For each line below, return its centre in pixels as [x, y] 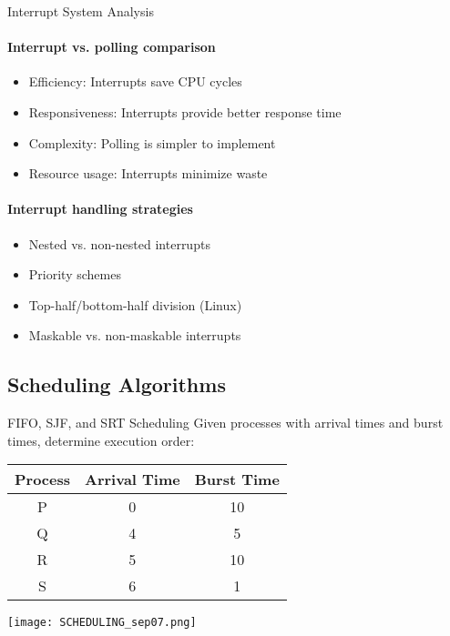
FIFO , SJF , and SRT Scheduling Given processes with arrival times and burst [225, 423]
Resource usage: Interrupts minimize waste [148, 173]
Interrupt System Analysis [81, 11]
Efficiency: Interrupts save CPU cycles [135, 81]
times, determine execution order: [101, 440]
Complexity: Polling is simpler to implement [152, 142]
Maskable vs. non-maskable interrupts [135, 335]
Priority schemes [75, 274]
